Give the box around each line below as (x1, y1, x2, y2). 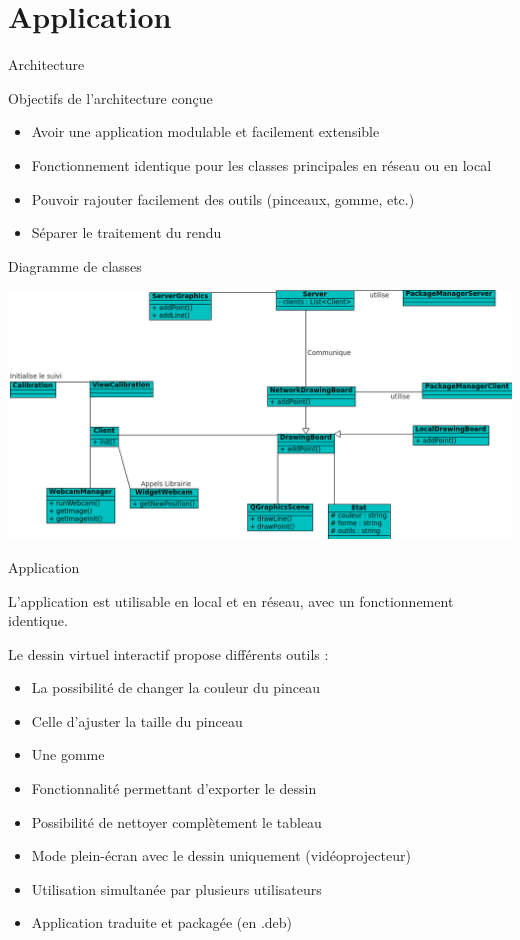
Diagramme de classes (8, 255, 142, 276)
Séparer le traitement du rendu (31, 222, 222, 243)
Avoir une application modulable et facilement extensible (31, 121, 380, 142)
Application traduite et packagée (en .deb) (31, 912, 293, 933)
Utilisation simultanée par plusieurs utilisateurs (31, 878, 322, 899)
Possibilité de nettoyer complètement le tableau (31, 811, 322, 832)
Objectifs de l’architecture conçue (8, 87, 213, 108)
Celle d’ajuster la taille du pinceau (31, 710, 243, 731)
